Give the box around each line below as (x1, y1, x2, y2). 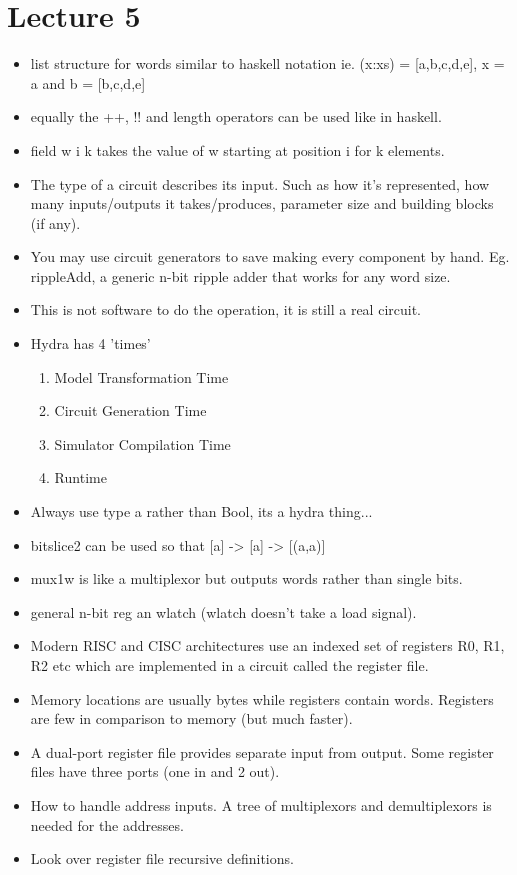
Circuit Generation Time (54, 400, 207, 421)
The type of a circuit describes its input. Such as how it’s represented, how (30, 173, 490, 194)
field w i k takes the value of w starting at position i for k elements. (30, 139, 445, 160)
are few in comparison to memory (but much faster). (30, 708, 353, 729)
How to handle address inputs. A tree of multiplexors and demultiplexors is (30, 794, 492, 815)
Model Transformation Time (54, 366, 229, 387)
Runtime (54, 467, 107, 488)
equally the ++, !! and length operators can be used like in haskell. (30, 106, 442, 127)
